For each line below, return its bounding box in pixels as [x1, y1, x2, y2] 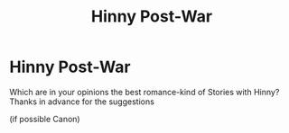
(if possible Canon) [9, 113, 80, 124]
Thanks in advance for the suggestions [9, 96, 155, 107]
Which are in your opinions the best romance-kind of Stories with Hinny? [9, 86, 280, 97]
